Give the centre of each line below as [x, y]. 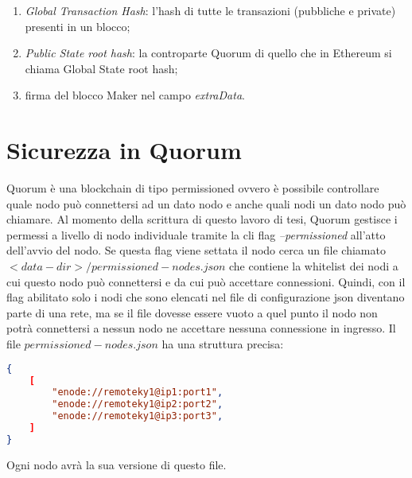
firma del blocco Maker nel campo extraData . [135, 95]
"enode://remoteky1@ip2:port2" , [138, 404]
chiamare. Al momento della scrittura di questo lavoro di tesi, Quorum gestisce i [202, 219]
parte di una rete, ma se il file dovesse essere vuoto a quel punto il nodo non [192, 312]
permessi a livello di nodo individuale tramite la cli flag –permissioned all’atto [196, 234]
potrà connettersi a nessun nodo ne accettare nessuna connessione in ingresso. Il [201, 328]
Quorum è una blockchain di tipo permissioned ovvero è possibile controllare [193, 188]
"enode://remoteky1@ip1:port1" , [138, 393]
